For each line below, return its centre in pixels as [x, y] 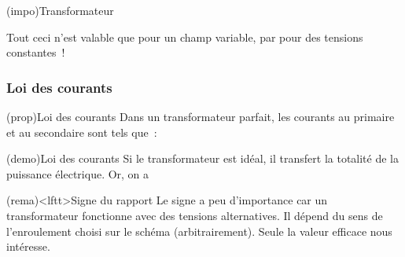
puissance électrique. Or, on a [78, 173]
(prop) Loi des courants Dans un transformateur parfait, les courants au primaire [201, 116]
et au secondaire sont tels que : [82, 132]
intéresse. [28, 246]
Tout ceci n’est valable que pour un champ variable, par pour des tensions [185, 37]
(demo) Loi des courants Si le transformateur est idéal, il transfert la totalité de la [202, 158]
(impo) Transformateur [60, 10]
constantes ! [36, 52]
